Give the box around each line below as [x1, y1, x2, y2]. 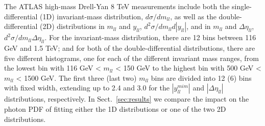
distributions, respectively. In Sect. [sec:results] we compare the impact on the [4, 93, 249, 104]
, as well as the [170, 11, 216, 21]
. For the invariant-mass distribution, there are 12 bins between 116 [44, 32, 256, 43]
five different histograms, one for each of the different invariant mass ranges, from [4, 52, 259, 63]
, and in [186, 21, 211, 31]
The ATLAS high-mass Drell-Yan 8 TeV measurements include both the [4, 1, 230, 11]
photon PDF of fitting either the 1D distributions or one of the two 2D [4, 103, 226, 114]
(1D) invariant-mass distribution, [40, 11, 143, 21]
